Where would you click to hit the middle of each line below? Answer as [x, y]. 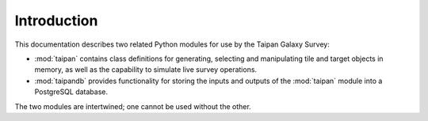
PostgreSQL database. [71, 92]
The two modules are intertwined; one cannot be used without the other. [133, 106]
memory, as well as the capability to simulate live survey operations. [146, 70]
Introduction [56, 21]
